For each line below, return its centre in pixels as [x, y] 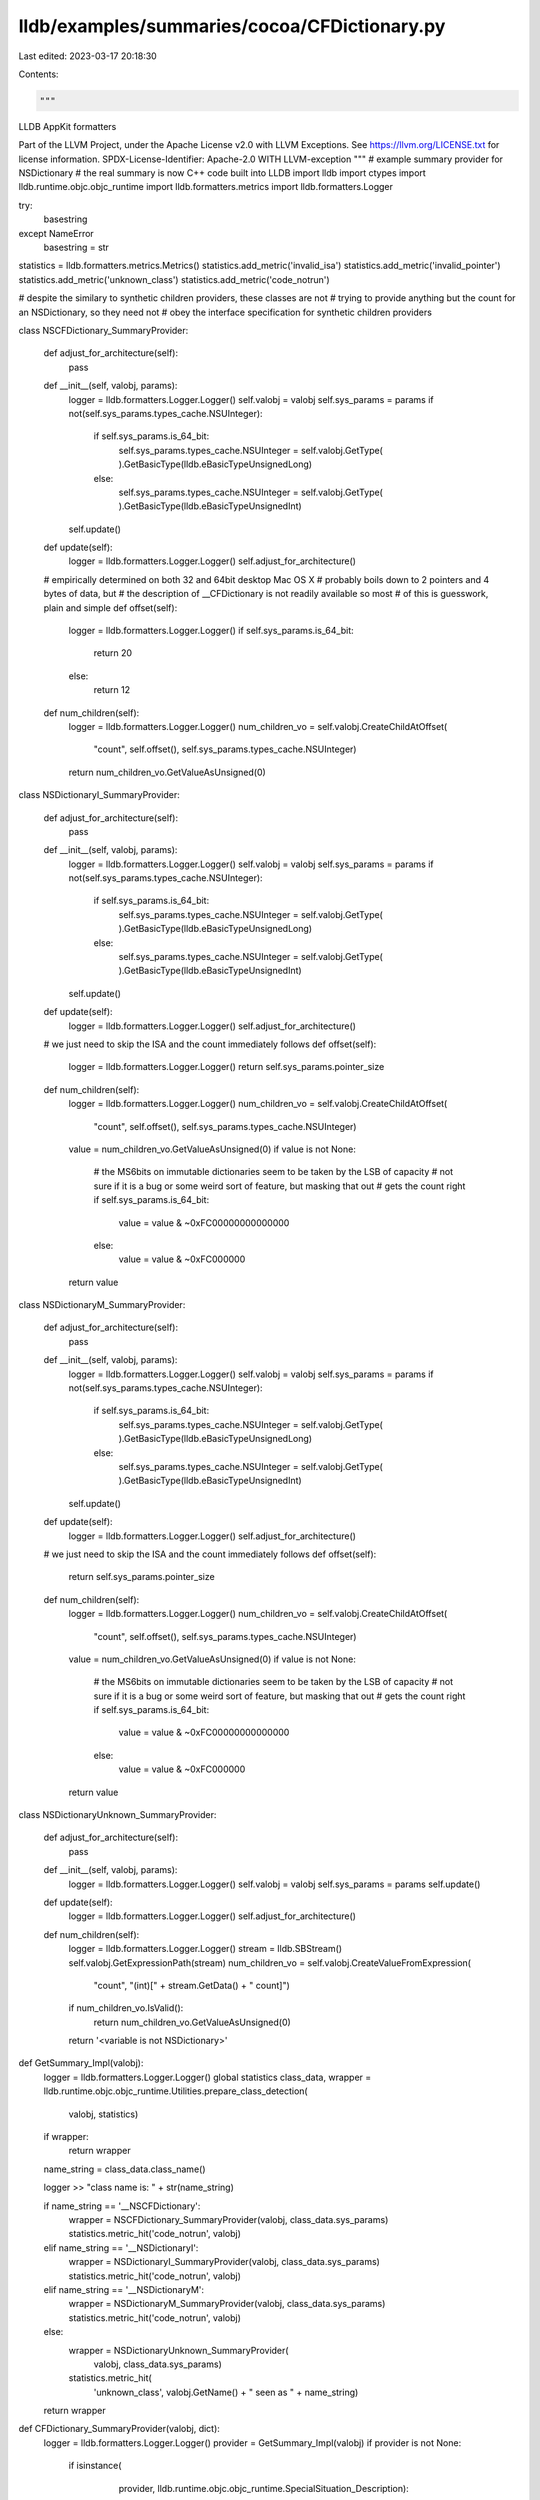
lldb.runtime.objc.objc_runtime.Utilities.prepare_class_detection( [176, 2091]
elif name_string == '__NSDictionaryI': [121, 2247]
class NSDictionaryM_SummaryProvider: [102, 1305]
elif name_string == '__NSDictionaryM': [124, 2289]
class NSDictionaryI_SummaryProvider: [99, 795]
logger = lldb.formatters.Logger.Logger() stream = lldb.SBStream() [205, 1949]
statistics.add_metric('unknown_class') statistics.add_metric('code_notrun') [174, 279]
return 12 [111, 690]
